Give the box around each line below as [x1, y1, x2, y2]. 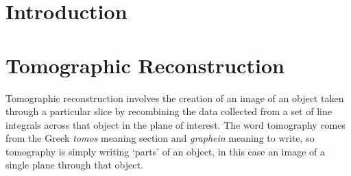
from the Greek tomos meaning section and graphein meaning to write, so [5, 131, 315, 145]
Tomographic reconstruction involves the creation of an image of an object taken [5, 90, 344, 105]
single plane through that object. [5, 158, 143, 172]
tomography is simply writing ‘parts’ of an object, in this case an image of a [5, 144, 326, 158]
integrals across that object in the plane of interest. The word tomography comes [5, 117, 346, 131]
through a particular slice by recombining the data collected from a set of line [5, 104, 332, 118]
